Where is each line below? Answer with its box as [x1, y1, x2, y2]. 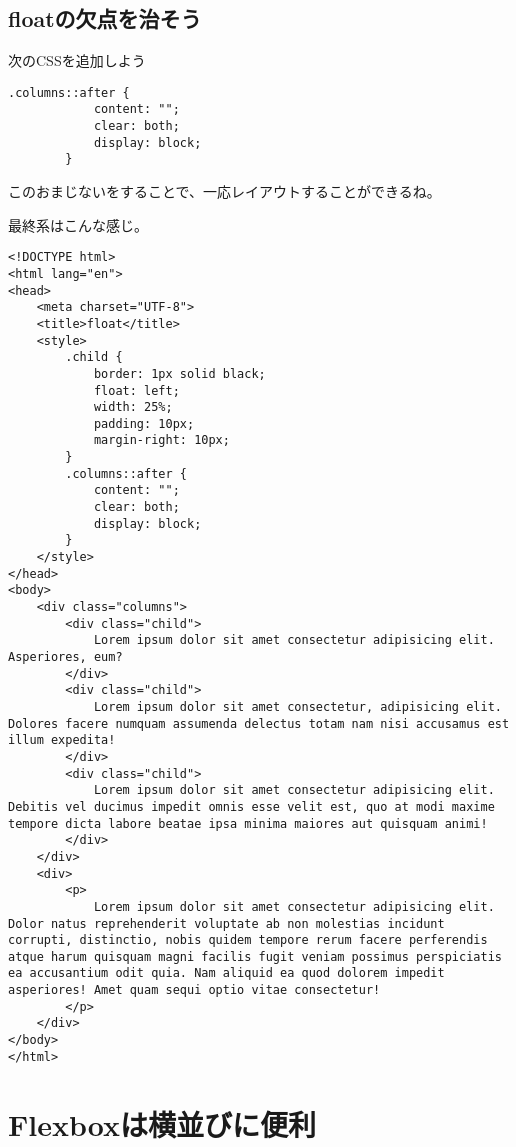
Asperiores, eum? [8, 650, 123, 665]
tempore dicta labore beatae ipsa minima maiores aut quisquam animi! [8, 816, 488, 831]
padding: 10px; [93, 416, 195, 431]
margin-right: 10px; [93, 433, 230, 448]
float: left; [93, 383, 180, 398]
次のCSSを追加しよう [8, 50, 146, 71]
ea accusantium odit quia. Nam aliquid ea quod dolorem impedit [8, 966, 445, 981]
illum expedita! [8, 733, 116, 748]
